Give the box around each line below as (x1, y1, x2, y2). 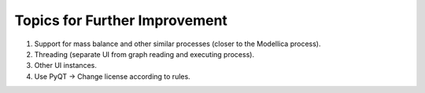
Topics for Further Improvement (14, 12, 228, 29)
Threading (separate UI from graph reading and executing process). (34, 49, 255, 59)
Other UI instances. (34, 61, 98, 70)
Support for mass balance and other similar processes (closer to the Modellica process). (34, 39, 321, 48)
